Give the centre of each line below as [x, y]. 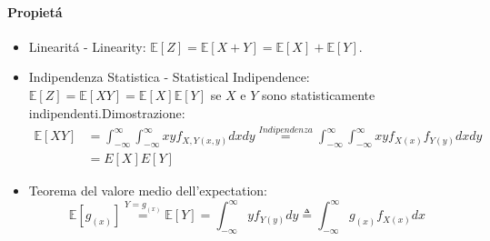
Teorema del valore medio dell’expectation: [148, 191]
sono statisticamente [319, 94]
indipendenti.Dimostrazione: [107, 112]
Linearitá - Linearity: [87, 46]
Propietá [35, 11]
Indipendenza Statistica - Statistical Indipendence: [169, 77]
